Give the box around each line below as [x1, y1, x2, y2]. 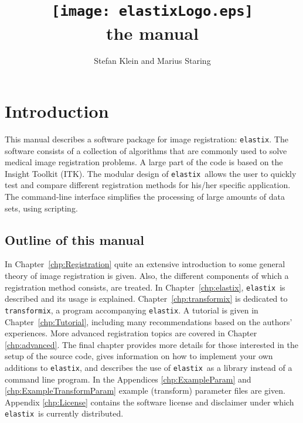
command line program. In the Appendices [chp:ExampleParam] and [5, 373, 251, 385]
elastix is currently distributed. [5, 407, 124, 419]
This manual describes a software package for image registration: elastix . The [5, 132, 288, 145]
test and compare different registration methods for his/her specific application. [5, 179, 291, 191]
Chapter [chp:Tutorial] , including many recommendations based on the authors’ [5, 315, 292, 328]
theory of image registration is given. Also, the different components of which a [5, 270, 289, 282]
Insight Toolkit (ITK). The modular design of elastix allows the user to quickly [5, 167, 297, 179]
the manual [106, 21, 199, 45]
